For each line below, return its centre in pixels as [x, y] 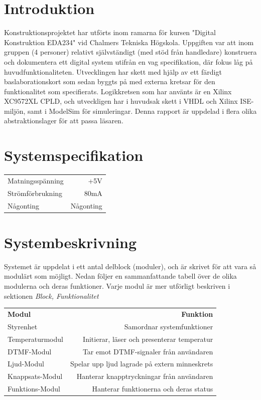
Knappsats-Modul [35, 376]
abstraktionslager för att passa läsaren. [64, 121]
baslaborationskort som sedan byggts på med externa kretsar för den [110, 81]
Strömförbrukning [35, 193]
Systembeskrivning [71, 242]
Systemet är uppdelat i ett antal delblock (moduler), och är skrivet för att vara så [130, 266]
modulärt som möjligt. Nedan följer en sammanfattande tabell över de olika [120, 276]
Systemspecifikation [74, 155]
